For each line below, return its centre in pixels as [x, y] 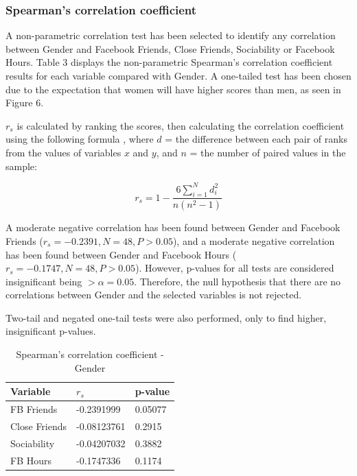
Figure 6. [25, 103]
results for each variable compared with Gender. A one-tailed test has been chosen [178, 75]
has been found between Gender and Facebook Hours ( [121, 254]
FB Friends [34, 409]
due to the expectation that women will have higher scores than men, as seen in [173, 89]
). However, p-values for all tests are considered [235, 268]
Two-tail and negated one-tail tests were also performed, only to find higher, [166, 317]
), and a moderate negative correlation [254, 240]
